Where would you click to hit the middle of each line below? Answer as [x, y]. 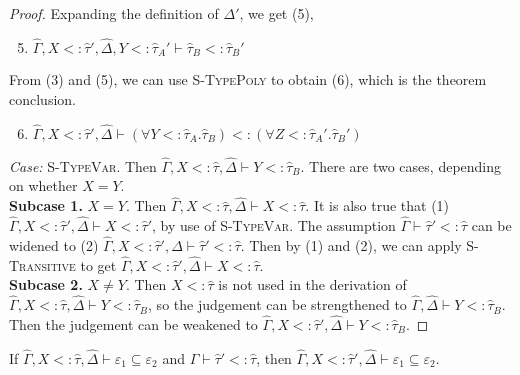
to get [98, 264]
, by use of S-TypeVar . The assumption [274, 225]
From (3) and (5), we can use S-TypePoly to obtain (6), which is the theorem [248, 79]
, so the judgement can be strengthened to [277, 304]
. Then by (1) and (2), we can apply [351, 244]
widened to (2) [54, 244]
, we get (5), [276, 13]
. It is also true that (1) [377, 205]
